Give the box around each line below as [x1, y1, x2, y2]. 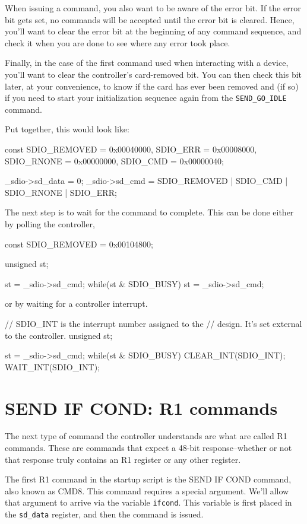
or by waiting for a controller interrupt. [5, 297, 148, 310]
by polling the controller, [5, 217, 95, 230]
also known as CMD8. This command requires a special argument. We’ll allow [5, 484, 289, 497]
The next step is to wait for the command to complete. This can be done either [5, 206, 294, 218]
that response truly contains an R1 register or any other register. [5, 453, 241, 465]
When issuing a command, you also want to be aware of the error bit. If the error [5, 2, 301, 14]
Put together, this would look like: [5, 123, 129, 135]
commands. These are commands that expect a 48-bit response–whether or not [5, 442, 292, 454]
